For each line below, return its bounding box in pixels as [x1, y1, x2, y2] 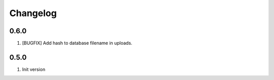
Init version [22, 66, 46, 72]
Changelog [9, 8, 57, 19]
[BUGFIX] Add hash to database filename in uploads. [22, 40, 132, 46]
